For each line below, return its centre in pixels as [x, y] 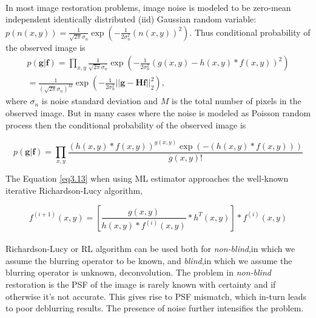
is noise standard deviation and [100, 101]
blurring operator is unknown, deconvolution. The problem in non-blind [138, 272]
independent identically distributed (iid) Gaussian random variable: [131, 19]
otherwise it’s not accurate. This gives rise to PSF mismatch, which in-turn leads [156, 296]
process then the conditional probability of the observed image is [126, 124]
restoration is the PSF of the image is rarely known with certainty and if [141, 284]
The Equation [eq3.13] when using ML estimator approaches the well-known [147, 178]
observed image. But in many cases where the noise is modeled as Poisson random [158, 112]
